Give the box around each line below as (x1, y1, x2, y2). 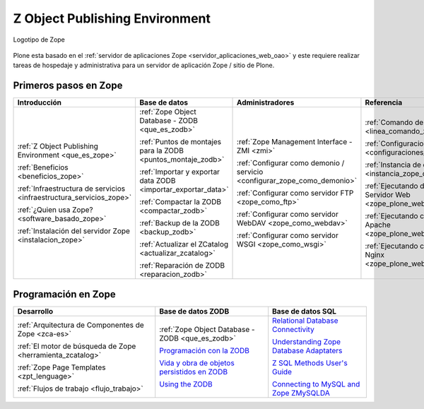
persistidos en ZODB (159, 367, 228, 377)
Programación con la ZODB (159, 345, 250, 355)
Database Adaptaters (272, 345, 343, 355)
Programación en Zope (13, 288, 116, 300)
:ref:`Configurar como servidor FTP (237, 188, 354, 198)
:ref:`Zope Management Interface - (237, 137, 353, 147)
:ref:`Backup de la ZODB (139, 218, 220, 228)
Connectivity (272, 324, 314, 334)
